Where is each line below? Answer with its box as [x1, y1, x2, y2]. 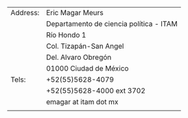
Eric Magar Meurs [45, 8, 104, 17]
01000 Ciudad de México [45, 64, 129, 73]
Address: [10, 8, 40, 17]
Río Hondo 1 [45, 30, 86, 40]
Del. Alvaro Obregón [45, 53, 112, 62]
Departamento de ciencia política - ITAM [45, 19, 178, 28]
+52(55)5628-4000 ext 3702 [45, 86, 145, 95]
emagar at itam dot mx [45, 97, 119, 106]
